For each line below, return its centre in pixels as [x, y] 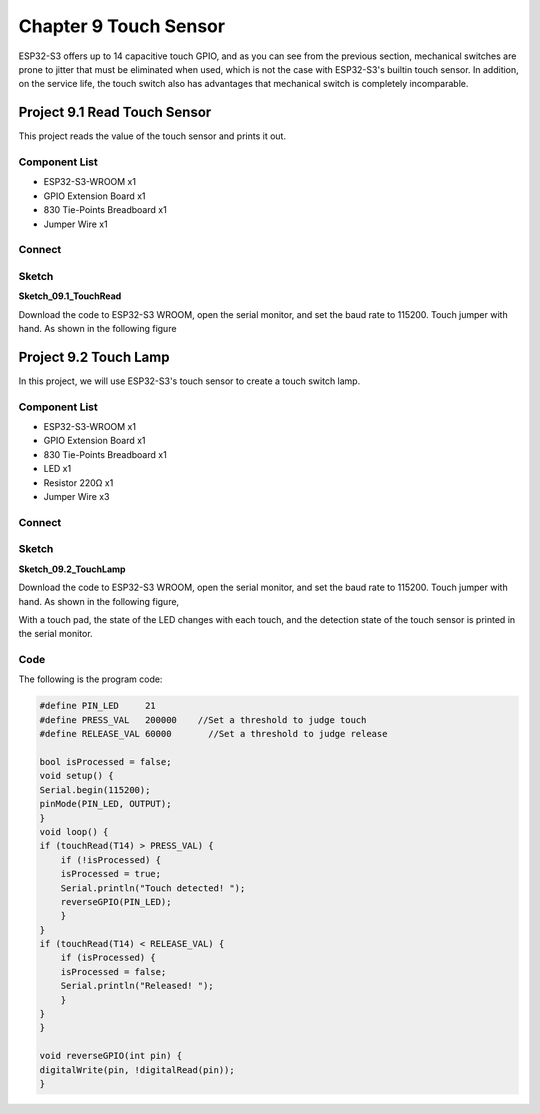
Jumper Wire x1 [76, 224]
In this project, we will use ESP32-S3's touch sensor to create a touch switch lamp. [189, 381]
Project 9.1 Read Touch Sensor [115, 112]
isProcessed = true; [111, 874]
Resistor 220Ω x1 [78, 482]
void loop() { [74, 831]
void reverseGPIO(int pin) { [111, 1056]
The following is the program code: [90, 679]
